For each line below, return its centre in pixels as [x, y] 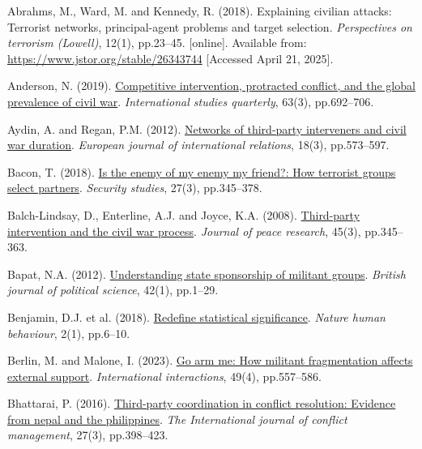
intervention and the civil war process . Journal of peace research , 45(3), [184, 231]
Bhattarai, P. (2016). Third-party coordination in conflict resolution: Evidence [202, 403]
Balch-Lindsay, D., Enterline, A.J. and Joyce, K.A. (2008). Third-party [184, 214]
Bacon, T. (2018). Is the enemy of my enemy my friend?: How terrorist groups [202, 171]
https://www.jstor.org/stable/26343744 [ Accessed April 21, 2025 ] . [171, 58]
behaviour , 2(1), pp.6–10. [69, 333]
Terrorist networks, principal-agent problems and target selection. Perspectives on [210, 26]
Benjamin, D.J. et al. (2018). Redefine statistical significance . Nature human [196, 316]
